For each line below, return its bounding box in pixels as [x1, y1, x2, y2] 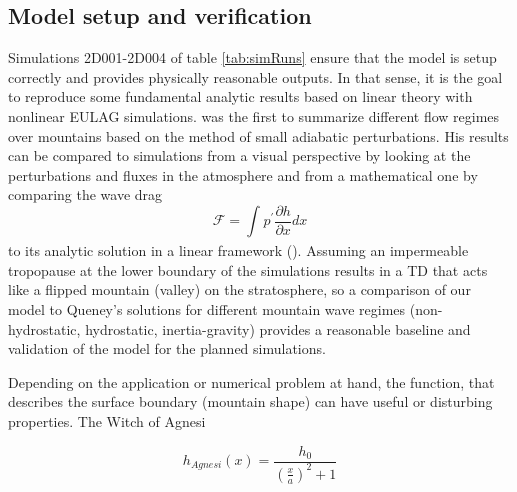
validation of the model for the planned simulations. [8, 338, 326, 359]
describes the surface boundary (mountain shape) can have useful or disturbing [8, 391, 493, 412]
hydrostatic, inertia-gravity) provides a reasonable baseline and [85, 318, 471, 339]
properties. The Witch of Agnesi [8, 410, 206, 431]
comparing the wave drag [8, 184, 163, 205]
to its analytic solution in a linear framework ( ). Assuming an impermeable [8, 240, 469, 261]
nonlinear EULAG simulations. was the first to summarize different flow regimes [8, 105, 500, 126]
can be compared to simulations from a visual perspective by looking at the [8, 145, 471, 166]
